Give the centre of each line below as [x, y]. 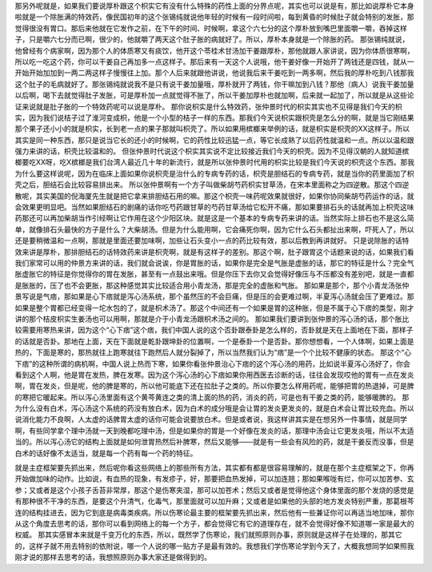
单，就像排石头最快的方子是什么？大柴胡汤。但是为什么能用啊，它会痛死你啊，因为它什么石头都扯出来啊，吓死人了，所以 [214, 229]
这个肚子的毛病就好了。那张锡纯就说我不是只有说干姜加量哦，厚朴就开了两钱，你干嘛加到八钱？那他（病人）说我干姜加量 [214, 84]
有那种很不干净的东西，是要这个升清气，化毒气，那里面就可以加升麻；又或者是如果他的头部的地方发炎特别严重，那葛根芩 [214, 501]
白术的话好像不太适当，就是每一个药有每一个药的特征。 [106, 453]
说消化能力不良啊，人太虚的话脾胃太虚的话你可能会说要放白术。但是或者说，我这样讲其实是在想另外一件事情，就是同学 [211, 419]
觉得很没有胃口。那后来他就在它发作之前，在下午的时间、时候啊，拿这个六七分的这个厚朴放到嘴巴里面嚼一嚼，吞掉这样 [211, 28]
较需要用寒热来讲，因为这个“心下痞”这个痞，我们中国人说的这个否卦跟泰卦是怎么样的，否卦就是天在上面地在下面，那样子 [214, 330]
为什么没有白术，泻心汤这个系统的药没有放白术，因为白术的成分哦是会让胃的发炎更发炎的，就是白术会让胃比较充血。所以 [214, 408]
